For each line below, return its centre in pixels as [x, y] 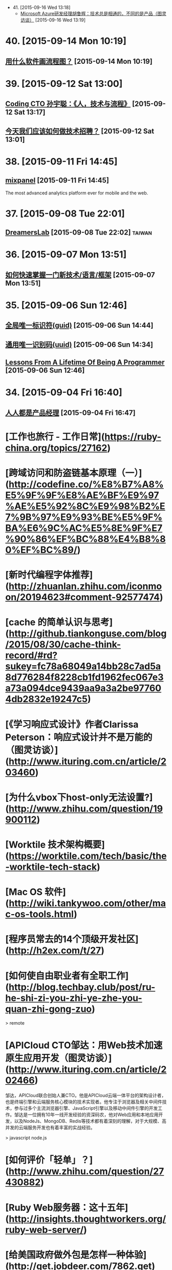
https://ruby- [133, 436]
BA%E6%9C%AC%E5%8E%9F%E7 [84, 528]
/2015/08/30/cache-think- [63, 645]
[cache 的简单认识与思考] [59, 622]
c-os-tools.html [40, 914]
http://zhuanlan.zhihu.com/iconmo [85, 586]
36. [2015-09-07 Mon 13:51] [66, 255]
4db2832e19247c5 [47, 699]
